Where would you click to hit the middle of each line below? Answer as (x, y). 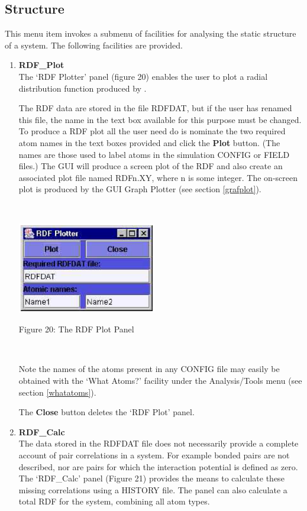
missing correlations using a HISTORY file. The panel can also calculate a (153, 489)
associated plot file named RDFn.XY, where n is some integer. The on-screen (158, 177)
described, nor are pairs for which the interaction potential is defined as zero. (158, 466)
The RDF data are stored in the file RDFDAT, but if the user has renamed (155, 108)
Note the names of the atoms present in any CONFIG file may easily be (149, 369)
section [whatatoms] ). (57, 392)
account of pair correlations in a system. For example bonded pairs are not (154, 455)
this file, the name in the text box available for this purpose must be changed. (160, 119)
